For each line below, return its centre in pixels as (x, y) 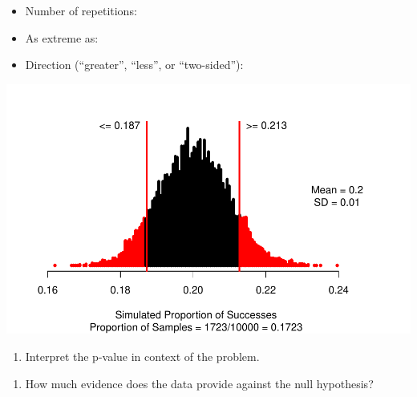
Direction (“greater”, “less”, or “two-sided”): (134, 65)
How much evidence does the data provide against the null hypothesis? (199, 383)
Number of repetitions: (81, 10)
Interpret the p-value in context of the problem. (142, 356)
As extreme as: (62, 37)
